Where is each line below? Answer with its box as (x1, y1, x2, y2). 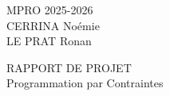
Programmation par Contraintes (6, 75, 164, 91)
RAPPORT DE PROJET (6, 59, 132, 75)
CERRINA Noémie (6, 17, 100, 33)
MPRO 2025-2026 (6, 2, 93, 17)
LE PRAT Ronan (6, 33, 92, 49)
